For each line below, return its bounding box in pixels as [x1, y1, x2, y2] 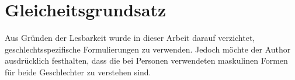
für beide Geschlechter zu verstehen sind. [5, 65, 151, 78]
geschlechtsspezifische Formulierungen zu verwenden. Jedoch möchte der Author [5, 43, 291, 55]
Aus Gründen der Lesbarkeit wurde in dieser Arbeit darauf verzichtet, [5, 32, 255, 44]
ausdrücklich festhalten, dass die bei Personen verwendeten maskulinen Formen [5, 54, 288, 67]
